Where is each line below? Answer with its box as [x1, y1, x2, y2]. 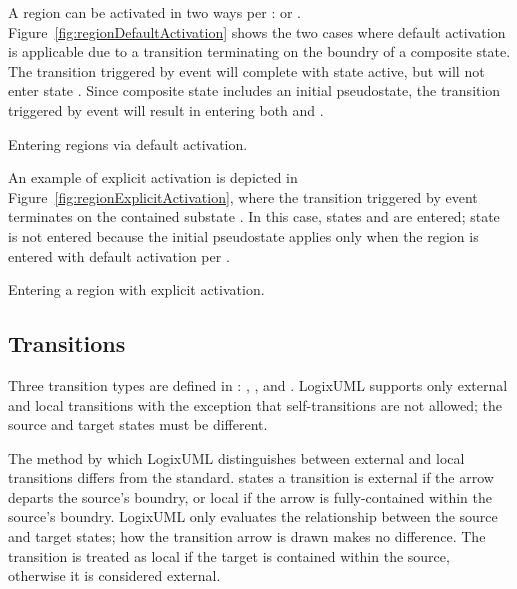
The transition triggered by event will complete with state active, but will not [8, 60, 485, 81]
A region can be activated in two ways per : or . [8, 2, 302, 22]
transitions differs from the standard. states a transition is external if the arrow [8, 467, 494, 488]
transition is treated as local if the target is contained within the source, [8, 545, 450, 566]
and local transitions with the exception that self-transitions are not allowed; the [8, 394, 503, 415]
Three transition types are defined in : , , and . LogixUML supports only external [8, 374, 508, 395]
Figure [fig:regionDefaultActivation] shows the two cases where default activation [8, 21, 506, 42]
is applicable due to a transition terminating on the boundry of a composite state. [8, 41, 511, 62]
